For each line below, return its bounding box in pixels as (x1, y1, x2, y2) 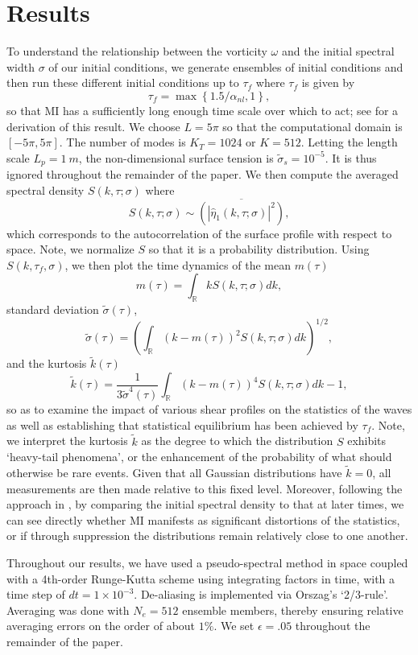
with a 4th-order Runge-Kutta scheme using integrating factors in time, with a (6, 570, 395, 587)
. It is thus (325, 149, 377, 166)
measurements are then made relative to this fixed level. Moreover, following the (6, 480, 403, 496)
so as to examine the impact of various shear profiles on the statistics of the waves (6, 401, 412, 418)
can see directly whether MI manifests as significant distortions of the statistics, (6, 511, 400, 528)
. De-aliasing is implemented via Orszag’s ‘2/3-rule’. (134, 586, 388, 603)
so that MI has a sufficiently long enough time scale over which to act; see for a (6, 101, 399, 118)
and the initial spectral (281, 43, 395, 60)
